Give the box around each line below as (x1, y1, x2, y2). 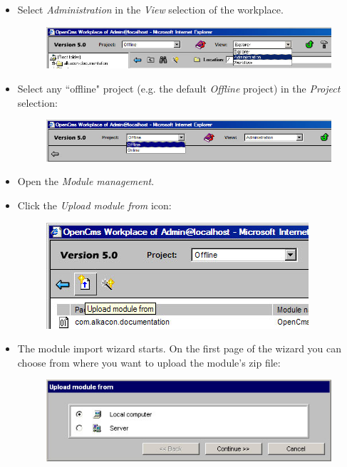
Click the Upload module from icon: (17, 197, 172, 212)
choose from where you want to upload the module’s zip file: (17, 355, 281, 369)
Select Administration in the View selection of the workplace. (17, 2, 284, 16)
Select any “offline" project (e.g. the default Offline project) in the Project (17, 80, 341, 95)
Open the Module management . (17, 174, 155, 189)
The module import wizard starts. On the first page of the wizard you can (17, 341, 342, 356)
